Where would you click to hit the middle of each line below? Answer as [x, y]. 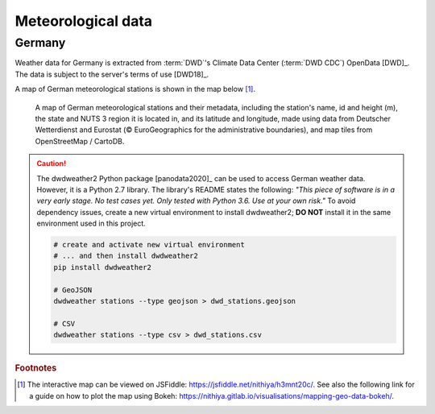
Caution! [52, 164]
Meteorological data [84, 21]
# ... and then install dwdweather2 [126, 256]
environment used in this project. [91, 224]
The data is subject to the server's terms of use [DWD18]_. [112, 74]
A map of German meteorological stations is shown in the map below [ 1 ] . [135, 89]
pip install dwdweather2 [103, 267]
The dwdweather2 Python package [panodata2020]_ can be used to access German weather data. [201, 178]
